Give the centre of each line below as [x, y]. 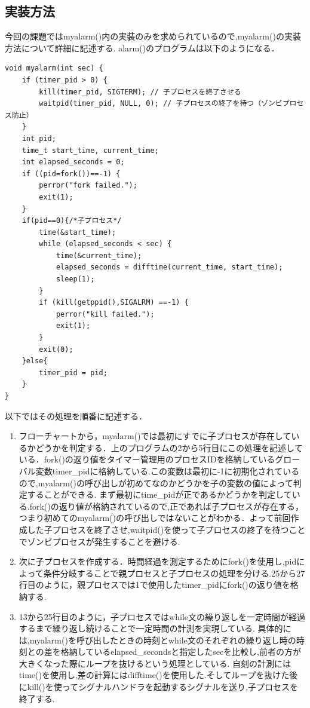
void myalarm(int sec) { [54, 68]
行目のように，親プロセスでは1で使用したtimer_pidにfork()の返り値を [154, 585]
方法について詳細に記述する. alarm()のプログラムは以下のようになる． [142, 47]
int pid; [39, 138]
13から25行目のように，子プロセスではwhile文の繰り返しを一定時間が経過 [162, 616]
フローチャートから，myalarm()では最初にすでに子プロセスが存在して [155, 436]
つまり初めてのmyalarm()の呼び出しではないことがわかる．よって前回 [155, 518]
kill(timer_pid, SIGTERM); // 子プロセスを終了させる [140, 92]
